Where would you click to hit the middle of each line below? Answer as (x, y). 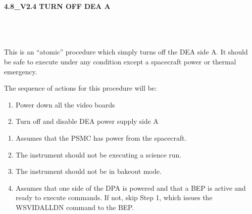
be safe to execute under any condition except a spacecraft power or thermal (120, 61)
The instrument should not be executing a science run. (99, 154)
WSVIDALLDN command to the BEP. (75, 207)
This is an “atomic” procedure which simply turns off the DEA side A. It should (126, 52)
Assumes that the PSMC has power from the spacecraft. (101, 137)
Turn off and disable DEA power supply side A (87, 121)
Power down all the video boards (65, 104)
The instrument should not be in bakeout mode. (89, 171)
